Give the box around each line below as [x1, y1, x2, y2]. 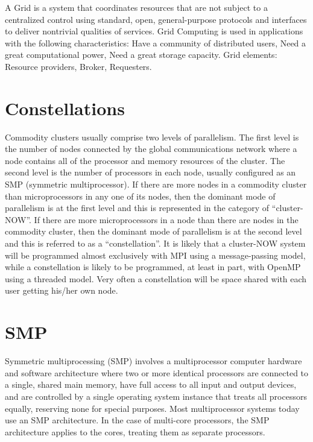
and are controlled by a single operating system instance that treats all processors [5, 390, 307, 402]
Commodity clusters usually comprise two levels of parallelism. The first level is [5, 130, 299, 143]
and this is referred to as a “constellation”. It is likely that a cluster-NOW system [5, 237, 306, 250]
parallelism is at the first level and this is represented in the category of [5, 201, 270, 214]
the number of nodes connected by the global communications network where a [5, 142, 297, 155]
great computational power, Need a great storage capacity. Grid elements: [5, 48, 277, 61]
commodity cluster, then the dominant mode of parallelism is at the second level [5, 225, 302, 238]
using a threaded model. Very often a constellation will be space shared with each [5, 272, 307, 285]
